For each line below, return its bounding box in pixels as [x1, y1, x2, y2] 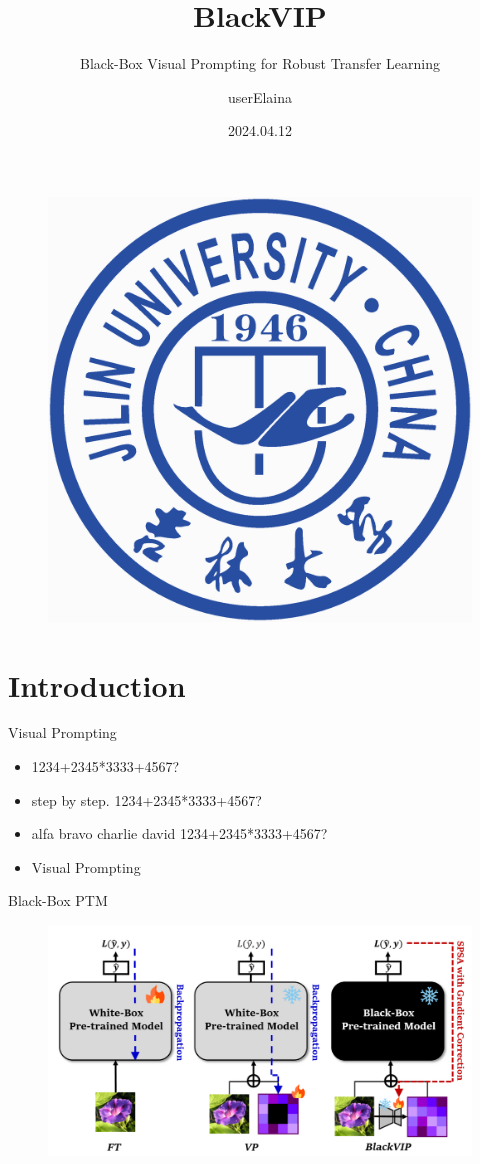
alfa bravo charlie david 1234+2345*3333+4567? [31, 823, 328, 844]
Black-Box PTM [8, 890, 108, 911]
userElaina [227, 86, 293, 107]
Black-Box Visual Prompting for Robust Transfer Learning [80, 53, 440, 74]
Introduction [8, 664, 186, 705]
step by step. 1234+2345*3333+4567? [31, 789, 262, 810]
